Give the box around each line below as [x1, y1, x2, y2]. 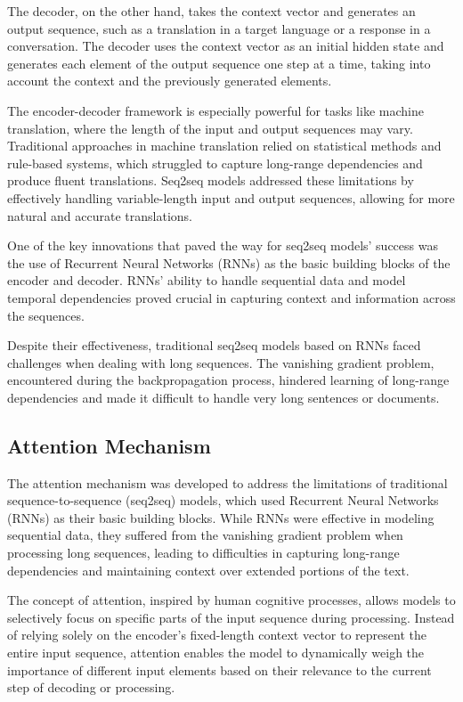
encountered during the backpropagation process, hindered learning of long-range [7, 371, 450, 389]
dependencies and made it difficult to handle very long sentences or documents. [7, 388, 440, 406]
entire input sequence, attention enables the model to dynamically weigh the [7, 643, 425, 662]
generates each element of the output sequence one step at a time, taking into [7, 53, 431, 72]
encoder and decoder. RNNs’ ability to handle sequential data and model [7, 271, 406, 290]
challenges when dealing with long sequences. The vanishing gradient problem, [7, 353, 435, 371]
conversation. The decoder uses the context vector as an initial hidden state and [7, 37, 444, 55]
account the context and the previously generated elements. [7, 71, 332, 90]
